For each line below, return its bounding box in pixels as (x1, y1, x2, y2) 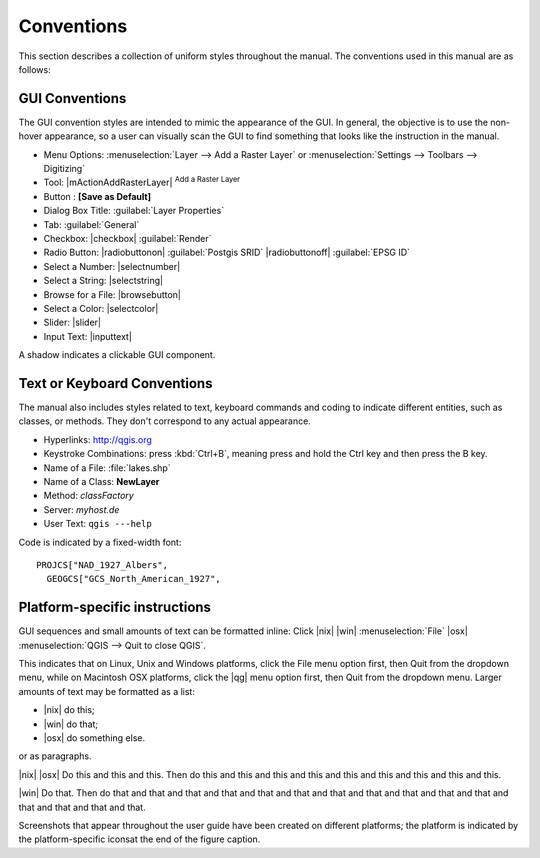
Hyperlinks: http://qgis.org (43, 433, 152, 445)
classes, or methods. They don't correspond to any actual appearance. (18, 415, 312, 427)
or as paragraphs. (18, 750, 92, 762)
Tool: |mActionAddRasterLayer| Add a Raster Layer (43, 175, 241, 189)
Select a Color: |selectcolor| (43, 302, 159, 314)
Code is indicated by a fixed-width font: (18, 536, 182, 548)
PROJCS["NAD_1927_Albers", (36, 559, 169, 570)
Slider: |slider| (43, 316, 102, 329)
